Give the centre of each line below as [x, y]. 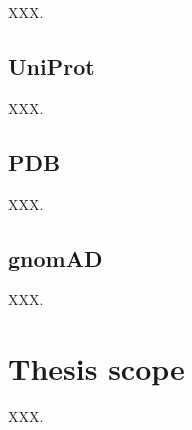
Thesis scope [96, 368]
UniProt [51, 65]
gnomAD [55, 257]
